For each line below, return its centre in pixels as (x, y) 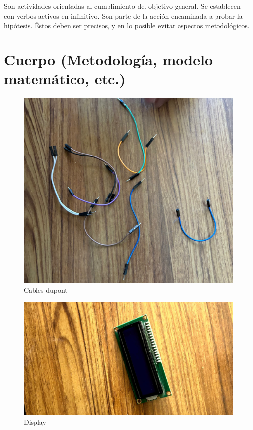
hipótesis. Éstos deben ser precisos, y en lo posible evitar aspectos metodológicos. (127, 25)
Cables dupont (46, 290)
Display (35, 422)
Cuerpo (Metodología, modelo (108, 59)
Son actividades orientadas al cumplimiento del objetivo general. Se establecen (122, 6)
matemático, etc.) (65, 79)
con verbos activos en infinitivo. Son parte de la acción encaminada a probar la (123, 16)
